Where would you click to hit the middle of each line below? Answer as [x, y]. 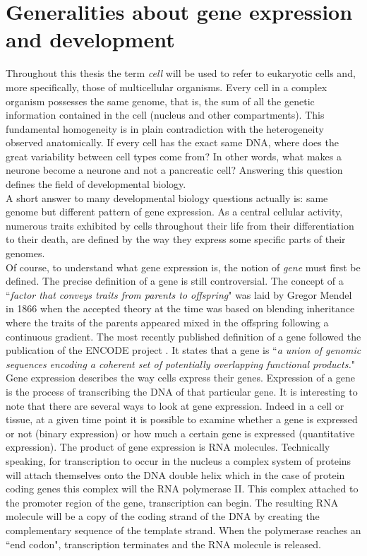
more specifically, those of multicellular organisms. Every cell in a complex [167, 87]
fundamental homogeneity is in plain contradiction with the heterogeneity [165, 128]
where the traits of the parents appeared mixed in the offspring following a [167, 322]
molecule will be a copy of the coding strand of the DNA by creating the [163, 516]
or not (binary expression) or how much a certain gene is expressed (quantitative [180, 433]
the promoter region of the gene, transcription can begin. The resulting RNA [172, 502]
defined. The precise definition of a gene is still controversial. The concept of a [175, 281]
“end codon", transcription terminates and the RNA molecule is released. [163, 544]
